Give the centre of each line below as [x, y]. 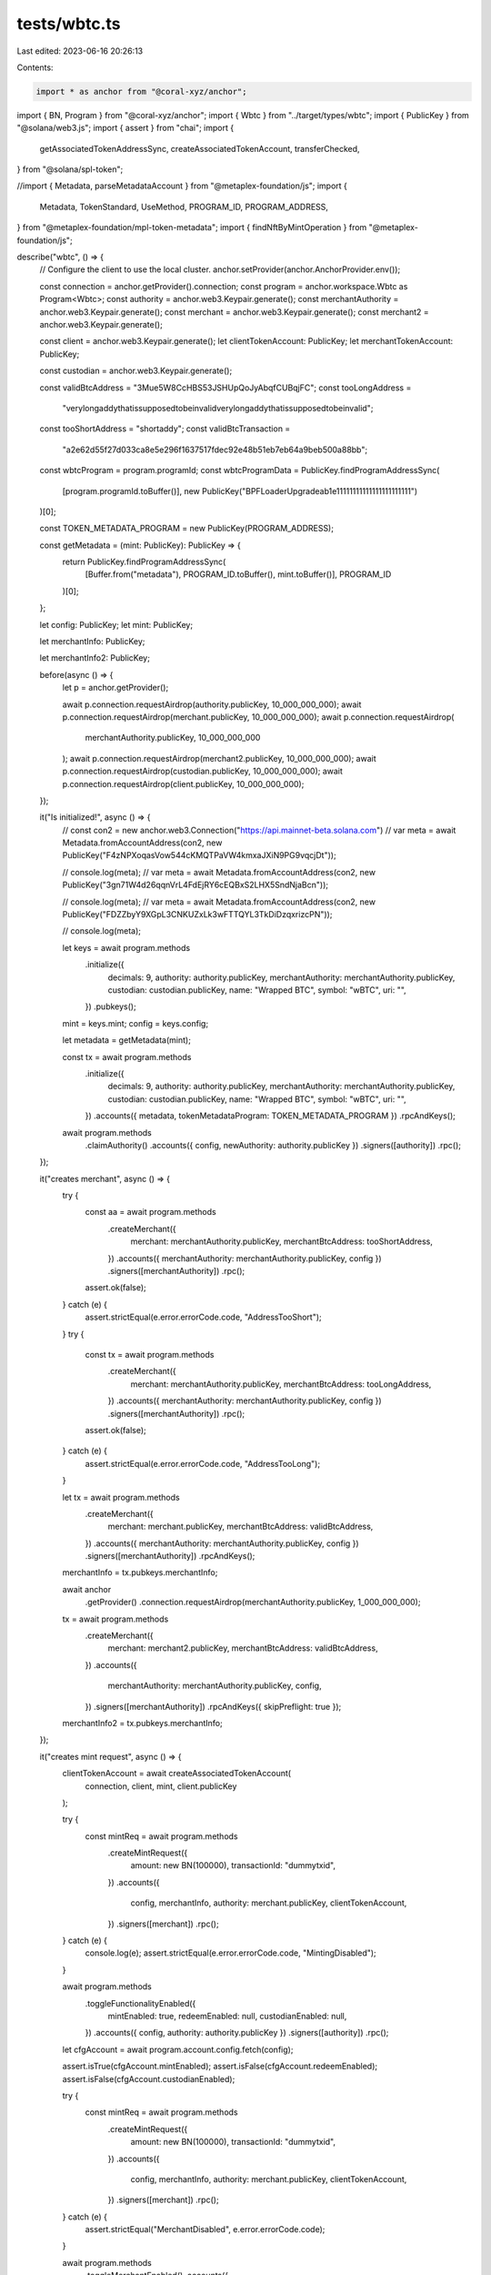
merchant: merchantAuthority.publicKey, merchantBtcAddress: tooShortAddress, [282, 1241]
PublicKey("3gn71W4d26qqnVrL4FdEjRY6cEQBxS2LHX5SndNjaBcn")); [195, 885]
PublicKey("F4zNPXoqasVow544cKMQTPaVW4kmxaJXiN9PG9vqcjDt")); [199, 855]
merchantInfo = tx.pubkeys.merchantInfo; [140, 1572]
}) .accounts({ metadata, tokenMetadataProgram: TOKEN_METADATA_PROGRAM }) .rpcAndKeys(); [271, 1116]
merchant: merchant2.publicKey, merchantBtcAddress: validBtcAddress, [243, 1648]
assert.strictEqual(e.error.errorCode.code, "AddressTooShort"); [203, 1317]
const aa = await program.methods [151, 1212]
